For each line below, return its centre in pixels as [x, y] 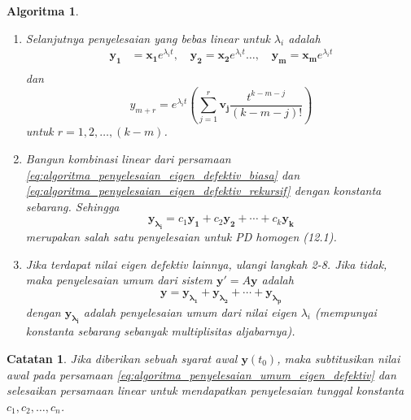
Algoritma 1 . [43, 11]
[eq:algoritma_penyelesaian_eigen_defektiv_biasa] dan [163, 174]
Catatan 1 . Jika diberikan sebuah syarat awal [122, 359]
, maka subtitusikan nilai [339, 359]
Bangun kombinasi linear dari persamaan [128, 159]
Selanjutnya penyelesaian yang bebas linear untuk [148, 38]
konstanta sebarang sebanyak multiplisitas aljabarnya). [160, 331]
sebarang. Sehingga [72, 206]
